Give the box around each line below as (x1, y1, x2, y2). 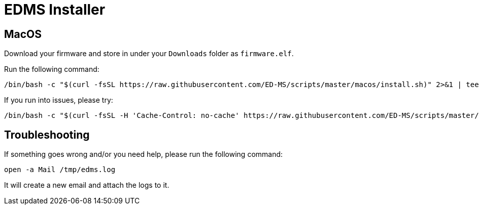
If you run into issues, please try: (4, 96, 113, 105)
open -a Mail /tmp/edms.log (4, 165, 116, 174)
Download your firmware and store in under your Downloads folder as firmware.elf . (4, 49, 294, 58)
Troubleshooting (4, 128, 90, 141)
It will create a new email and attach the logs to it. (4, 181, 169, 190)
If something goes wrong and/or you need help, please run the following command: (4, 150, 283, 159)
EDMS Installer (4, 1, 106, 18)
